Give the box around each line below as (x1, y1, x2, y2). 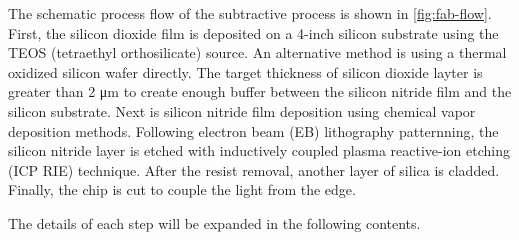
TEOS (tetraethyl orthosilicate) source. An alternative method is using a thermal (8, 42, 507, 63)
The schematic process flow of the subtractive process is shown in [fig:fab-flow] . (8, 3, 492, 23)
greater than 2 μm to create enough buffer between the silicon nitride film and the (8, 81, 512, 102)
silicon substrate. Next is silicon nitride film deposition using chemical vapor (8, 100, 476, 121)
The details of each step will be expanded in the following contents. (8, 212, 421, 233)
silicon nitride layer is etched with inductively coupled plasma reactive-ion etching (8, 140, 511, 161)
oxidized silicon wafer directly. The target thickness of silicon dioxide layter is (8, 61, 483, 82)
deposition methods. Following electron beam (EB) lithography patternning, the (8, 120, 499, 141)
